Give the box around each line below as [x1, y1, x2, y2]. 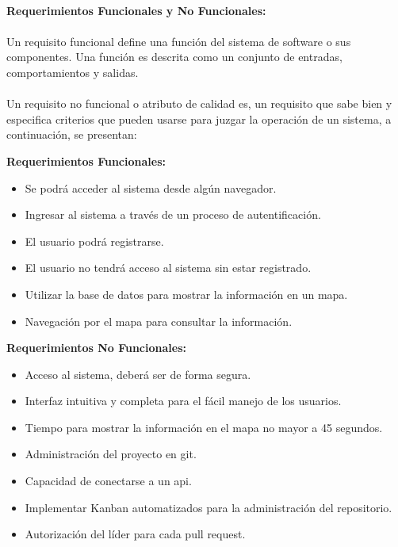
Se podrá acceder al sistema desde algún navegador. [25, 179, 277, 196]
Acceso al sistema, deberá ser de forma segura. [25, 365, 251, 382]
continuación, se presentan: [6, 126, 137, 143]
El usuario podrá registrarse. [25, 232, 164, 249]
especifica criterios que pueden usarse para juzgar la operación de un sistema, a [6, 110, 392, 127]
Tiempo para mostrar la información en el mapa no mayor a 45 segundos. [25, 419, 383, 435]
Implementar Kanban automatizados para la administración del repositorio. [25, 499, 392, 515]
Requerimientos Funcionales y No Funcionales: [6, 2, 266, 18]
